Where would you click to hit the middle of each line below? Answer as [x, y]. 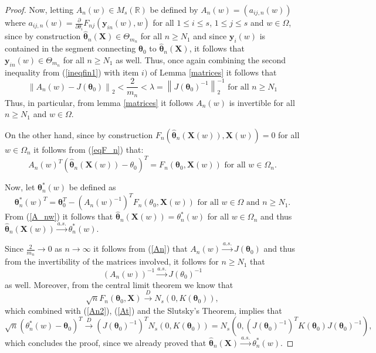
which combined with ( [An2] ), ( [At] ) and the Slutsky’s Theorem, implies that [143, 310]
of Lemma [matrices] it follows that [214, 72]
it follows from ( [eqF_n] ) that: [89, 149]
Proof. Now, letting [39, 9]
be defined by [174, 9]
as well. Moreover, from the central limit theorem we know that [119, 284]
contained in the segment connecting [70, 48]
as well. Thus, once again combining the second [201, 59]
